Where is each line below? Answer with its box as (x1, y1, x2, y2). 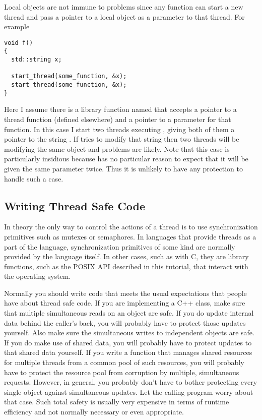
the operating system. (4, 271, 71, 281)
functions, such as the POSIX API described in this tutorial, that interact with (4, 261, 248, 271)
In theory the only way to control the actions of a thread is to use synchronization (4, 221, 258, 232)
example (4, 21, 30, 32)
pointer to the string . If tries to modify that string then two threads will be (4, 134, 239, 144)
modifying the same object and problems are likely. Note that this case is (4, 143, 230, 154)
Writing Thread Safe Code (4, 198, 145, 213)
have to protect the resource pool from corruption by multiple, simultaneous (4, 367, 239, 377)
